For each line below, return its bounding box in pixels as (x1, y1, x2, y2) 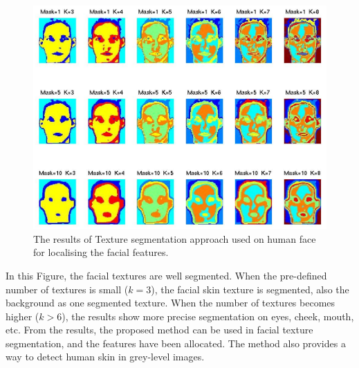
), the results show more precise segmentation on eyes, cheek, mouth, (62, 309, 354, 323)
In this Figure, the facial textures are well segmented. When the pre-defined (6, 268, 327, 282)
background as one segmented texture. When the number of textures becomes (6, 295, 335, 310)
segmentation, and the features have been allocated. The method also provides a (6, 335, 346, 350)
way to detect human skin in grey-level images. (6, 349, 205, 364)
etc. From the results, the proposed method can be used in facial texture (6, 322, 313, 337)
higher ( (6, 309, 39, 323)
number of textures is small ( (6, 282, 129, 296)
